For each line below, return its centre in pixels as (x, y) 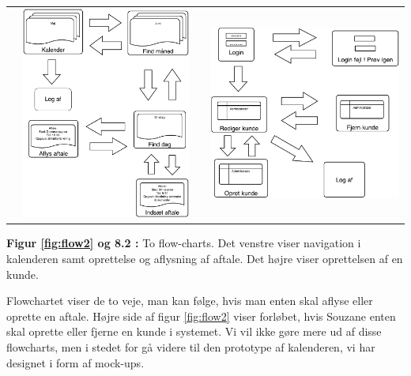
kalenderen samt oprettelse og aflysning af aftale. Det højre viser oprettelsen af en (205, 258)
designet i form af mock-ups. (75, 362)
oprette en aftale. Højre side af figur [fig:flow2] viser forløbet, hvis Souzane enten (201, 316)
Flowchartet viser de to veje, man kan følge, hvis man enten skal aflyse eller (190, 301)
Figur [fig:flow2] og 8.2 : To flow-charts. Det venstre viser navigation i (184, 243)
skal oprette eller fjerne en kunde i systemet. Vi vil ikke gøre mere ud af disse (194, 331)
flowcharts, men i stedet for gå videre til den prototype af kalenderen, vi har (191, 346)
